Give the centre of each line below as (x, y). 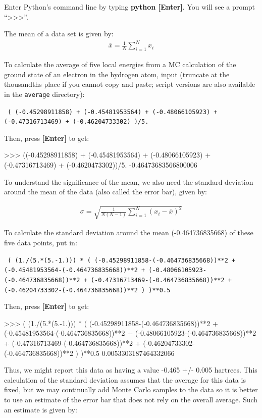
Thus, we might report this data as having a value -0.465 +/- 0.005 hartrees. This (131, 370)
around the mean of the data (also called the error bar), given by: (106, 192)
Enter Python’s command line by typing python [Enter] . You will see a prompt (130, 7)
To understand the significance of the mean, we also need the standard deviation (129, 181)
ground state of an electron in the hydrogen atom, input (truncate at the (117, 74)
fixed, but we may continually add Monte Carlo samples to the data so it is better (131, 389)
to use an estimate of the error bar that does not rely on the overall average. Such (131, 399)
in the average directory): (44, 94)
